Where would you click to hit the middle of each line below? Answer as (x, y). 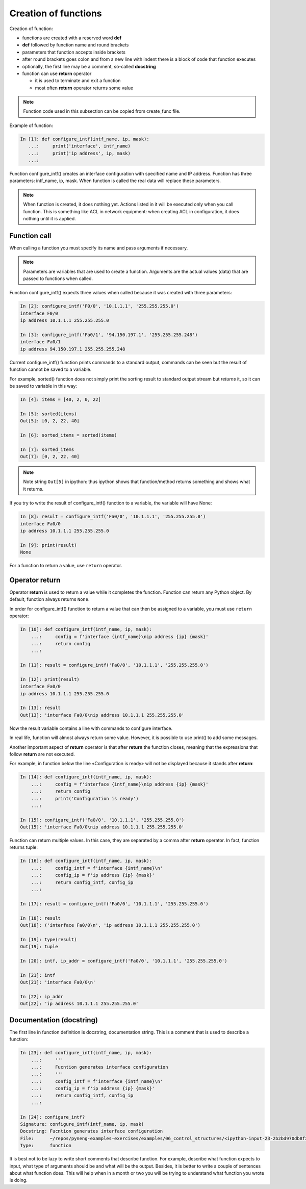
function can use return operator (57, 73)
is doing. (18, 1180)
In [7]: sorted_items (47, 449)
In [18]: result (41, 918)
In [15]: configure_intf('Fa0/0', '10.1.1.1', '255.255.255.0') (102, 820)
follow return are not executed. (42, 754)
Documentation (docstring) (54, 1020)
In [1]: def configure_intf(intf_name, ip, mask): (85, 139)
